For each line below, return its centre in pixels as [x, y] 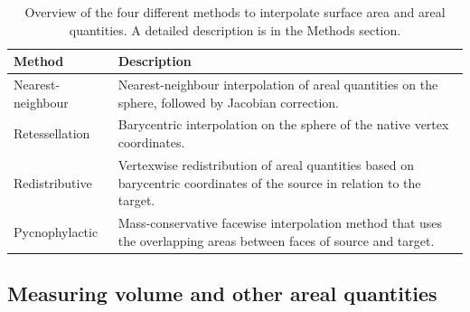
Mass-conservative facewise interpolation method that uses [280, 222]
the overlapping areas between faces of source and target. [276, 240]
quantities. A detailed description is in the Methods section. [235, 29]
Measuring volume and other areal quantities [222, 293]
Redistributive [53, 182]
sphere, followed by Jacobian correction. [228, 102]
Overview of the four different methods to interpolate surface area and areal [235, 12]
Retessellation [52, 133]
